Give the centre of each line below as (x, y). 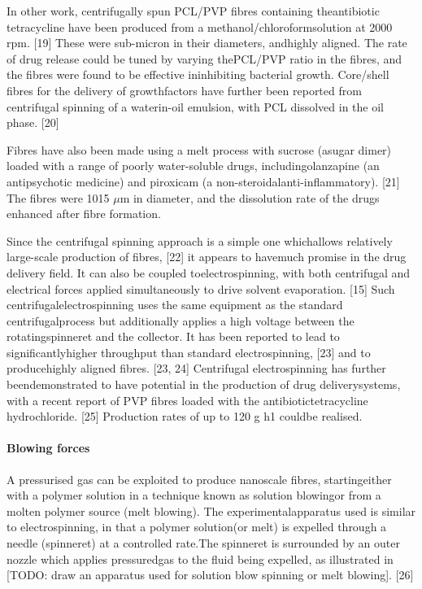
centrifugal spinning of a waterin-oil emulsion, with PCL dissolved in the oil (195, 106)
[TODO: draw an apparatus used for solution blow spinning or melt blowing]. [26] (210, 575)
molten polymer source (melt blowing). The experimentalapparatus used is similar (211, 510)
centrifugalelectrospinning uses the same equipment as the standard (175, 305)
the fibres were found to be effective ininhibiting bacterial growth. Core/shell (198, 74)
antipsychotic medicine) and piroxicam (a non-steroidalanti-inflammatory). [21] (203, 181)
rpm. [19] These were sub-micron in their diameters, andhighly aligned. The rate (207, 43)
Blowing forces (48, 448)
